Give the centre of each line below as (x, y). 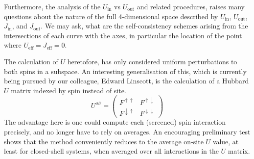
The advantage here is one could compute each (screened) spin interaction (115, 122)
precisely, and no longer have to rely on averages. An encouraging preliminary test (127, 132)
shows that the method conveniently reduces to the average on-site (104, 141)
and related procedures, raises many (191, 6)
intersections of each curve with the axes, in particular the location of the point (123, 35)
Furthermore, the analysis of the (52, 6)
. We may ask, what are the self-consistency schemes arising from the (144, 26)
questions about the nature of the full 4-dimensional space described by (111, 16)
